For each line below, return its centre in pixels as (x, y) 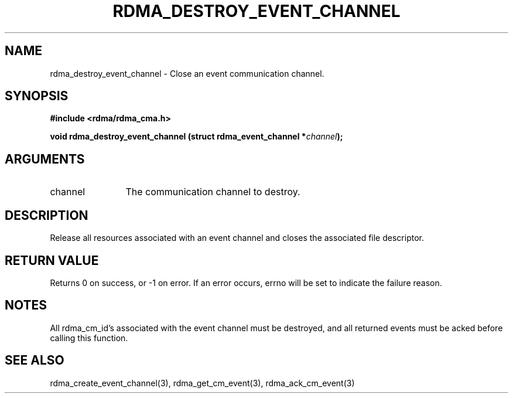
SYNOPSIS (37, 96)
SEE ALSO (35, 360)
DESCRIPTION (47, 215)
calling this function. (89, 338)
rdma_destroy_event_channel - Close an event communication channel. (187, 73)
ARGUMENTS (45, 159)
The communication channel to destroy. (213, 192)
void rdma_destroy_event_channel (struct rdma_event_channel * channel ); (196, 137)
